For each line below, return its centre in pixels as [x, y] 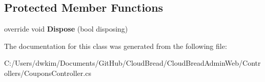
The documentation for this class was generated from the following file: [116, 46]
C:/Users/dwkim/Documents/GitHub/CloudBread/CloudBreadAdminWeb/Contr [132, 63]
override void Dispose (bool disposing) [66, 29]
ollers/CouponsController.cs [48, 73]
